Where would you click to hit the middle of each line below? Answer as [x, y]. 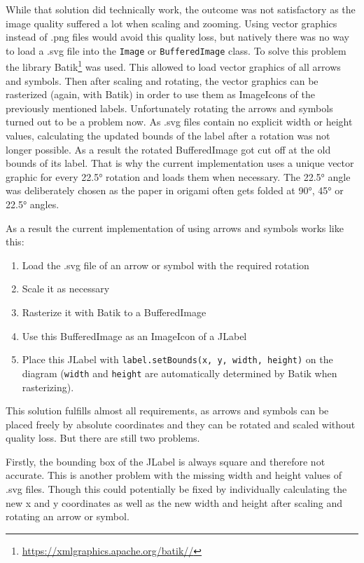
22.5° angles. [33, 204]
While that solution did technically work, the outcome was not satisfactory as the [181, 9]
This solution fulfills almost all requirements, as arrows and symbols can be [167, 411]
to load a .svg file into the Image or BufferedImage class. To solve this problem [176, 50]
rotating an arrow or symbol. [68, 516]
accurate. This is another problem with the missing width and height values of [174, 475]
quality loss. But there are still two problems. [103, 438]
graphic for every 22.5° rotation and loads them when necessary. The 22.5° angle [178, 176]
